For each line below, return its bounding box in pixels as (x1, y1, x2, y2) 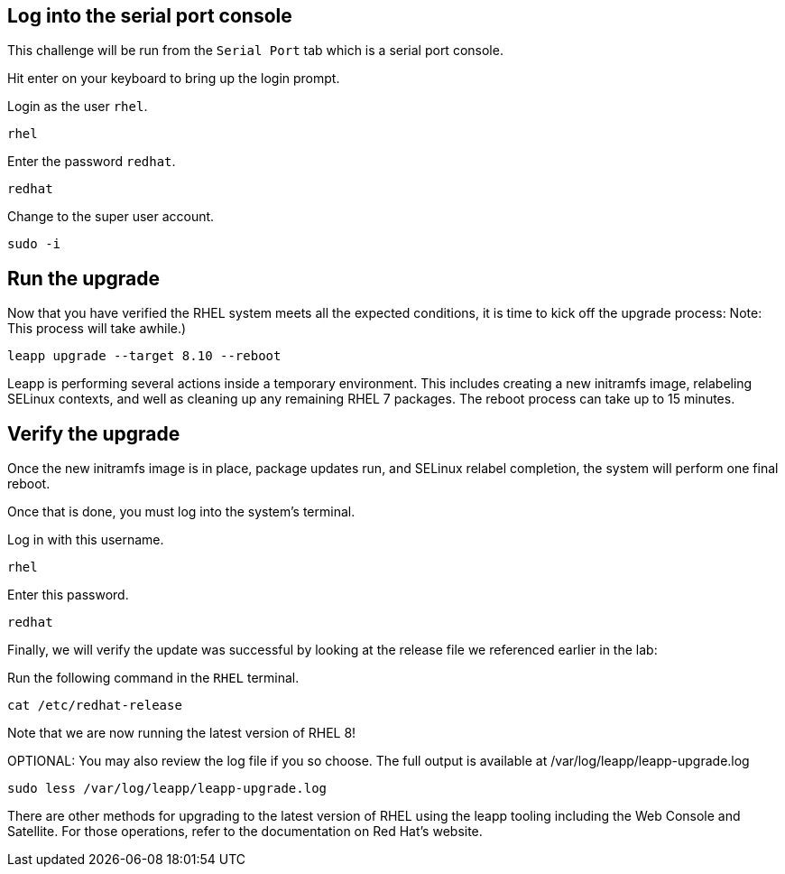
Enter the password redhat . (7, 153, 176, 170)
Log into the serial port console (7, 5, 292, 27)
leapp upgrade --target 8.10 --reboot (7, 349, 282, 364)
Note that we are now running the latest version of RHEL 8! (7, 725, 356, 741)
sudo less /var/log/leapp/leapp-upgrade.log (7, 781, 328, 796)
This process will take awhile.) (7, 321, 187, 337)
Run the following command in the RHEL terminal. (7, 670, 300, 686)
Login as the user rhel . (7, 98, 148, 115)
